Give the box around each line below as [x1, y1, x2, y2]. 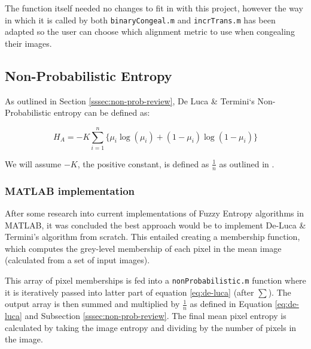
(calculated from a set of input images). [5, 254, 150, 266]
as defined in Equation [190, 297, 273, 310]
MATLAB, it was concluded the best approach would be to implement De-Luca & [5, 218, 306, 231]
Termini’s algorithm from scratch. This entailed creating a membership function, [5, 230, 300, 243]
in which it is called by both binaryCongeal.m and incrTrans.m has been [5, 13, 276, 26]
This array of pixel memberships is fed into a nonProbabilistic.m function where [5, 273, 306, 286]
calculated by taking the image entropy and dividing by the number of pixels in [5, 321, 297, 333]
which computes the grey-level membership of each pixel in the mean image [5, 242, 282, 254]
